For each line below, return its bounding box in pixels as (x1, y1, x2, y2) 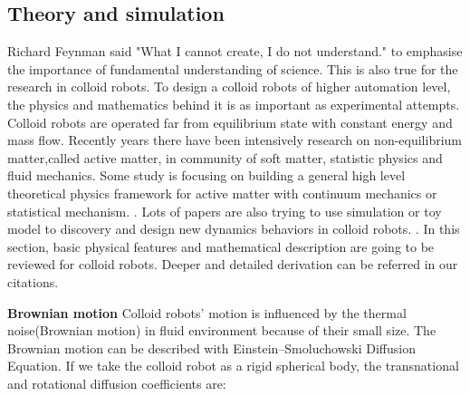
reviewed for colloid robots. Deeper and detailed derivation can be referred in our (7, 255, 458, 274)
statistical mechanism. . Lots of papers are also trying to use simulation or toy (7, 201, 442, 220)
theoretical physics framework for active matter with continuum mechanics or (7, 183, 437, 202)
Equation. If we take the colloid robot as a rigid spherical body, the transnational (7, 356, 459, 375)
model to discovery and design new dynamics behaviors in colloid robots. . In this (7, 219, 460, 238)
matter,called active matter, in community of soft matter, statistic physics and (7, 148, 443, 167)
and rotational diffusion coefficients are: (7, 373, 226, 392)
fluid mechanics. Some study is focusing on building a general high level (7, 166, 406, 185)
